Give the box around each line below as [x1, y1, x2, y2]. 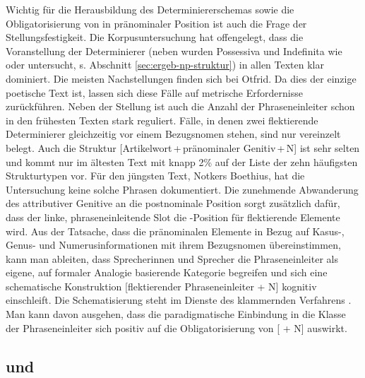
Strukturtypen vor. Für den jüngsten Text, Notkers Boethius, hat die [6, 168, 305, 183]
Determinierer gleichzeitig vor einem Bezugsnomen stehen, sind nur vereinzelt [6, 126, 341, 141]
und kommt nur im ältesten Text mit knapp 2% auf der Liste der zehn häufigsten [6, 154, 358, 169]
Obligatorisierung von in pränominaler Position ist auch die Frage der [6, 16, 307, 30]
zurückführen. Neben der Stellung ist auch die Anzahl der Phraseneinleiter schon [6, 99, 355, 114]
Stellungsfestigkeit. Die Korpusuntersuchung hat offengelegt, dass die [6, 30, 304, 45]
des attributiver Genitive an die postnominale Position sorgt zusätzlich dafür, [6, 196, 340, 211]
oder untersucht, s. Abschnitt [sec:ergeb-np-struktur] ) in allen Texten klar [6, 57, 324, 72]
